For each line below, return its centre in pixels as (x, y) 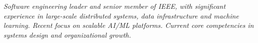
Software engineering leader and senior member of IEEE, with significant (115, 6)
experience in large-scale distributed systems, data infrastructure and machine (121, 15)
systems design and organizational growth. (67, 34)
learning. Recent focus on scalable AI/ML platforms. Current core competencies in (129, 25)
